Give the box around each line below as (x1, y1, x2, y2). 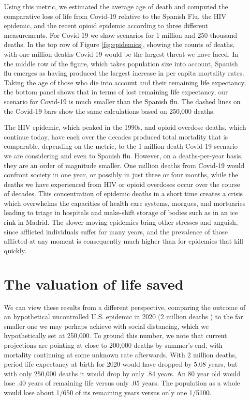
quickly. (4, 245, 27, 255)
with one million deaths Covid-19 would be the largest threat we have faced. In (4, 48, 238, 59)
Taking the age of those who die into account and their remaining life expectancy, (4, 77, 246, 87)
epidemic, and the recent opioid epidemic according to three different (4, 20, 208, 31)
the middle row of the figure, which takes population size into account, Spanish (4, 58, 238, 68)
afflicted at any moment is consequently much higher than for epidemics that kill (4, 236, 243, 246)
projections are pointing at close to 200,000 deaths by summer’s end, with (4, 339, 223, 350)
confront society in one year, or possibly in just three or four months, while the (4, 170, 238, 180)
